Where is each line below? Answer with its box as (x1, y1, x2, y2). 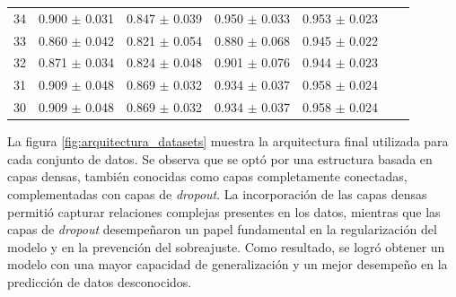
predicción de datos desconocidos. (7, 272, 192, 291)
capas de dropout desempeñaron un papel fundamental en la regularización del (7, 220, 437, 239)
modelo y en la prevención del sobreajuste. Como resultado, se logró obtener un (7, 237, 445, 256)
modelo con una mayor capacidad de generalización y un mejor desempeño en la (7, 255, 448, 274)
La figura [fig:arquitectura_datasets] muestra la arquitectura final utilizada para (7, 132, 449, 151)
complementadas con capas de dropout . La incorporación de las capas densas (7, 185, 427, 203)
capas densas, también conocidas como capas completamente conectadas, (7, 167, 408, 186)
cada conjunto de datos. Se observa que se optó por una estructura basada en (7, 149, 433, 168)
